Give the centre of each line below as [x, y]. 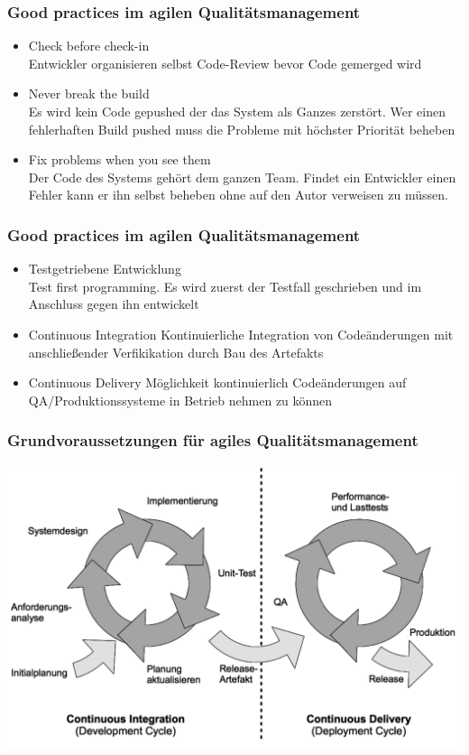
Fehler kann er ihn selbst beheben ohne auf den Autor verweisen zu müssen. [238, 195]
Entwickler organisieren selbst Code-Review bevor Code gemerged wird [225, 63]
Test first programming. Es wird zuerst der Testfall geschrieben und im [225, 286]
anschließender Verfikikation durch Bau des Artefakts [176, 352]
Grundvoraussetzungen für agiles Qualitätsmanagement [213, 440]
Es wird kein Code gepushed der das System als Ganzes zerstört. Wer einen [237, 111]
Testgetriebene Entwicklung [105, 269]
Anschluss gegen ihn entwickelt [114, 304]
